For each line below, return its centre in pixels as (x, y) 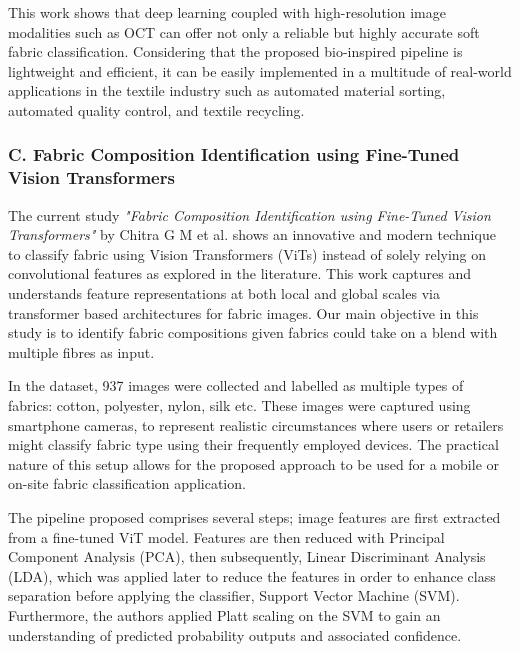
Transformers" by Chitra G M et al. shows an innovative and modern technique (252, 234)
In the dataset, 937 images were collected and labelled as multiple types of (236, 385)
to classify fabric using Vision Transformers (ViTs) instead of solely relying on (247, 253)
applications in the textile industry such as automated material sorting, (227, 90)
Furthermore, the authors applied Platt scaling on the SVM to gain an (224, 614)
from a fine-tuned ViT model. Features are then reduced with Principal (226, 536)
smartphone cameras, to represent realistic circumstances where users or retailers (256, 424)
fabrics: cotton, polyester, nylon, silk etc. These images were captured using (239, 405)
